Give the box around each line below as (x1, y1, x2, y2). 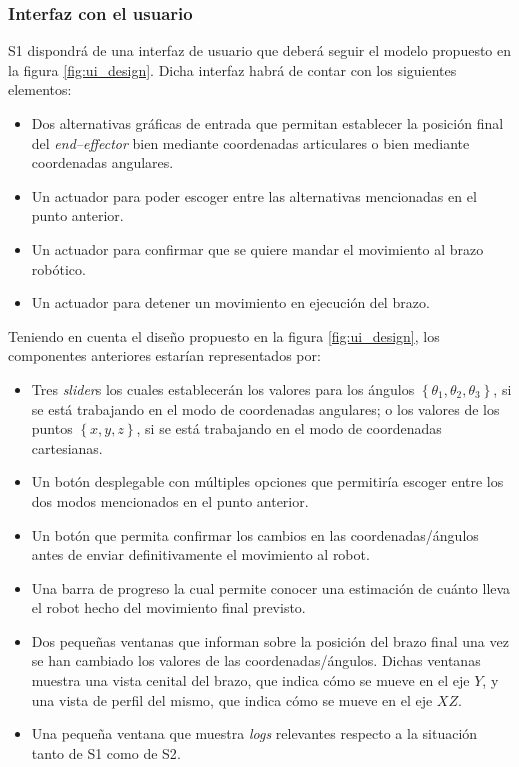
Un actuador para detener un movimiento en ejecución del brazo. (31, 292, 430, 313)
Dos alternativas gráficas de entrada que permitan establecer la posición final (31, 113, 504, 133)
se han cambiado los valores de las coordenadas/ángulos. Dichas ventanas (31, 650, 481, 671)
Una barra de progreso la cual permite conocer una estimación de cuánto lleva (31, 577, 511, 598)
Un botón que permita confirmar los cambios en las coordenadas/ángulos (31, 524, 479, 545)
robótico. (31, 258, 86, 279)
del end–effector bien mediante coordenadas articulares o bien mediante (31, 132, 470, 153)
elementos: (8, 79, 72, 100)
